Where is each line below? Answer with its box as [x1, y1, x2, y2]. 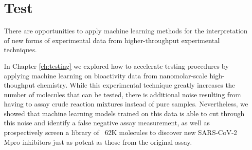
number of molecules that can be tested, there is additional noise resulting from [4, 89, 241, 99]
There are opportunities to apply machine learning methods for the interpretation [4, 26, 248, 36]
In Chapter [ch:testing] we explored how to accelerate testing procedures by [4, 60, 229, 71]
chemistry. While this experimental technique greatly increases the [37, 80, 235, 90]
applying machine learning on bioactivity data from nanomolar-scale [4, 70, 207, 80]
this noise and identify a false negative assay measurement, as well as [4, 118, 210, 128]
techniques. [4, 45, 37, 55]
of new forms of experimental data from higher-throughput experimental [4, 35, 220, 45]
